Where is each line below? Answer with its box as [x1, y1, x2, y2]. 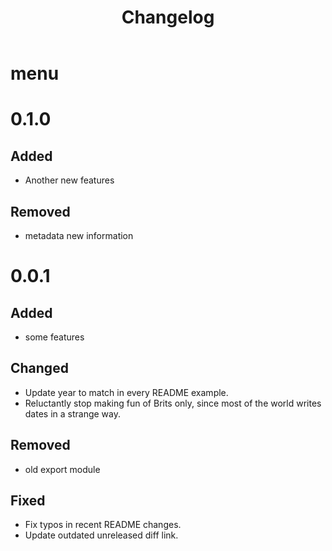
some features [24, 331, 85, 343]
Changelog [121, 6, 215, 29]
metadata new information [24, 230, 134, 241]
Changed [10, 360, 69, 377]
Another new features [24, 174, 115, 186]
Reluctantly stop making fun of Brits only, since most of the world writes [24, 397, 322, 409]
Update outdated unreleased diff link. [24, 529, 179, 541]
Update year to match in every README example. [24, 386, 229, 398]
